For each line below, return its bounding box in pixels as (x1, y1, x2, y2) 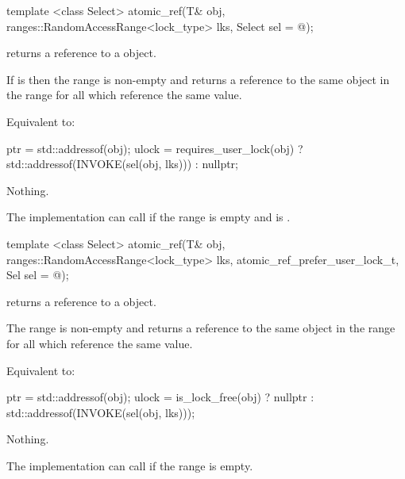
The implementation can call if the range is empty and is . (6, 209, 291, 225)
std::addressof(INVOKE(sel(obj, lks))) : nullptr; (6, 155, 238, 172)
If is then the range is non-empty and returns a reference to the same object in (6, 71, 390, 87)
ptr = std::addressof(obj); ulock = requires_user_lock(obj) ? (6, 140, 303, 156)
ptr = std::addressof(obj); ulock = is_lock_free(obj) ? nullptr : (6, 389, 314, 405)
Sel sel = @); (6, 266, 69, 283)
